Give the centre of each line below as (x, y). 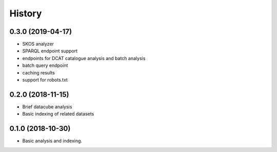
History (26, 13)
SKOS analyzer (38, 44)
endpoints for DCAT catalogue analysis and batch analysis (84, 58)
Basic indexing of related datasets (58, 114)
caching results (38, 72)
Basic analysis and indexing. (52, 141)
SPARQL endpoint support (50, 51)
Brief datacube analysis (47, 107)
